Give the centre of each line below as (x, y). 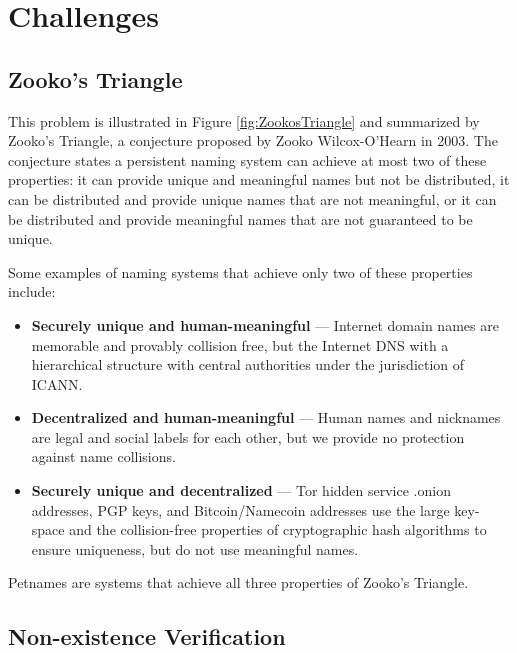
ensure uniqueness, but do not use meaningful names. (195, 548)
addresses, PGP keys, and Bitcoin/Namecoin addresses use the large (240, 509)
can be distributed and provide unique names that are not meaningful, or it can (252, 198)
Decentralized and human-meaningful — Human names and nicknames (266, 417)
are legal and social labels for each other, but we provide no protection (248, 436)
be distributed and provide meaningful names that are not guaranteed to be (240, 218)
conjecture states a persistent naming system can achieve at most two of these (247, 159)
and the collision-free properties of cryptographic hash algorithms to (278, 529)
